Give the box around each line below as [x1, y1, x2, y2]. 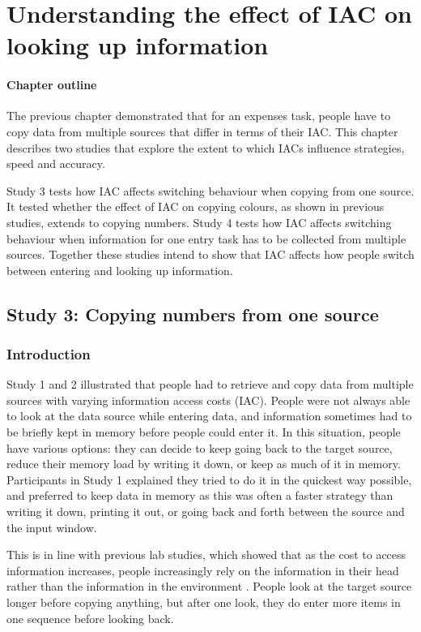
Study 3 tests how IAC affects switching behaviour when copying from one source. [6, 182, 415, 199]
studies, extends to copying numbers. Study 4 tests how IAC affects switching [6, 213, 392, 230]
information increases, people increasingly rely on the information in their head [6, 561, 399, 578]
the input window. [6, 518, 97, 535]
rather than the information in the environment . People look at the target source [6, 578, 412, 595]
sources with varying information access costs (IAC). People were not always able [6, 391, 410, 408]
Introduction [6, 344, 91, 363]
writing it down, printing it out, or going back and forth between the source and [6, 503, 405, 520]
